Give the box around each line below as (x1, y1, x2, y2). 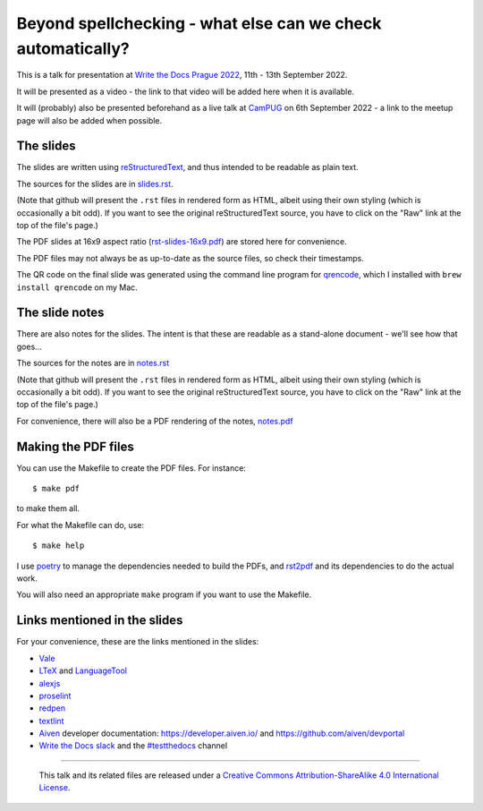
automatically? (16, 38, 130, 58)
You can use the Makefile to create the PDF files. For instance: (16, 462, 246, 474)
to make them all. (16, 503, 80, 514)
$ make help (32, 541, 85, 551)
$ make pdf (32, 483, 80, 494)
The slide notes (16, 305, 105, 320)
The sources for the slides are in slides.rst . (16, 178, 174, 189)
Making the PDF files (16, 439, 134, 454)
